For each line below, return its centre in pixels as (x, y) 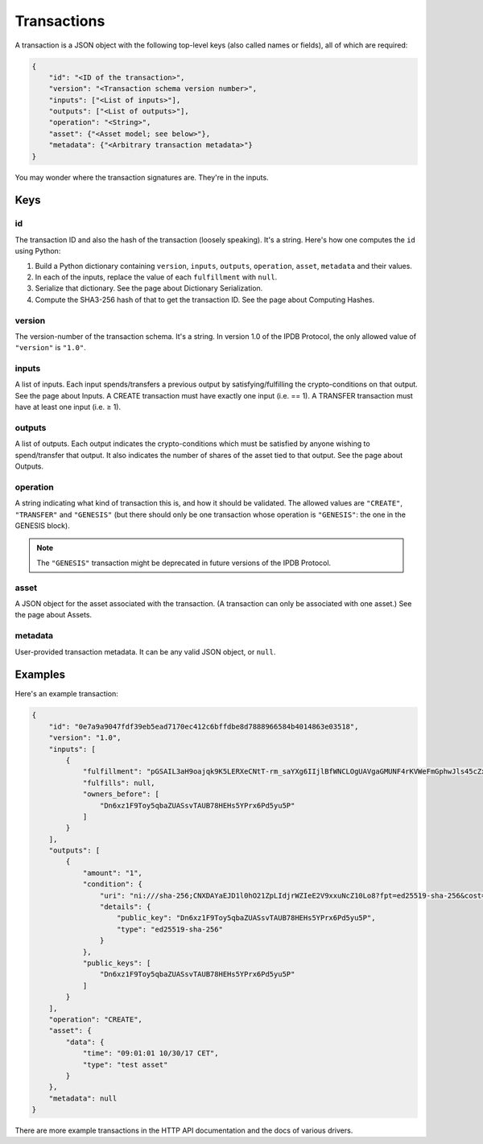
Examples (40, 675)
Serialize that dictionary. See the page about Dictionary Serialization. (149, 288)
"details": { (125, 907)
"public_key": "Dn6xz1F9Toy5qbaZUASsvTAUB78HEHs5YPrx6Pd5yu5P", (246, 918)
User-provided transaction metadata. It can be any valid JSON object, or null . (145, 651)
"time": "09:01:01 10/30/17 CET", (151, 1053)
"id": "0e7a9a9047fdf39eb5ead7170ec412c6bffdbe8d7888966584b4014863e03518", (204, 726)
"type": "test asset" (125, 1064)
